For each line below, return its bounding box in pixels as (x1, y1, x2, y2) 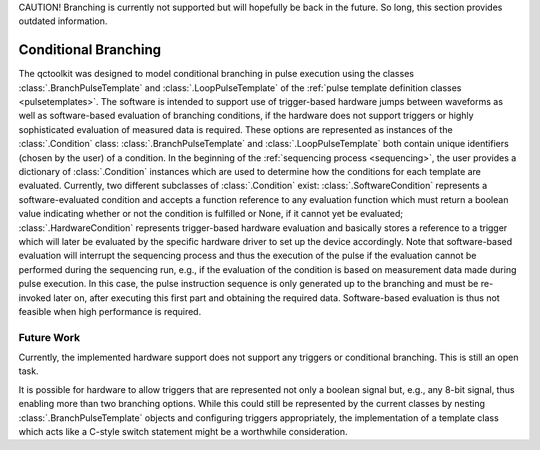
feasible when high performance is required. (18, 305, 202, 317)
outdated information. (18, 15, 108, 27)
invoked (18, 291, 52, 304)
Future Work (18, 330, 80, 344)
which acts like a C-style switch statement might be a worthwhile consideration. (18, 426, 349, 438)
